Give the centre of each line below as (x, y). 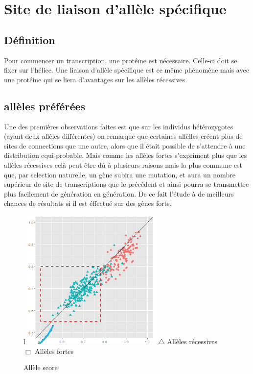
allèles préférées (45, 106)
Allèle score (41, 367)
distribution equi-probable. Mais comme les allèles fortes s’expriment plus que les (126, 155)
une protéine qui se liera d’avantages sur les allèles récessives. (96, 79)
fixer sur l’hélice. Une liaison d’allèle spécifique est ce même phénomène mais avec (126, 70)
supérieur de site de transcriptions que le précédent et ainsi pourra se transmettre (126, 184)
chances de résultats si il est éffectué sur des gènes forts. (88, 203)
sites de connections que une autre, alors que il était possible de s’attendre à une (125, 145)
